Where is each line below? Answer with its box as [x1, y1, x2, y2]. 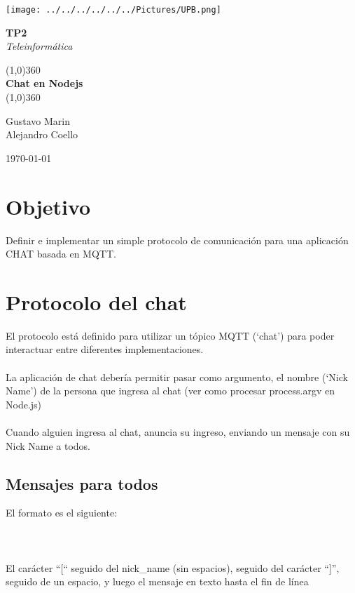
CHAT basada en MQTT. [6, 246, 116, 261]
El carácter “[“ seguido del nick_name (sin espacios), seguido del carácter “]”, [6, 560, 340, 575]
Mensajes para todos [6, 472, 158, 494]
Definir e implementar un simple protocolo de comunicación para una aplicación [6, 232, 349, 247]
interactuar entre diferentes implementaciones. [6, 342, 204, 357]
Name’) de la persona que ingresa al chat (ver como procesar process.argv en [6, 383, 335, 398]
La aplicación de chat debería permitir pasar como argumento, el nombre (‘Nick [6, 369, 348, 384]
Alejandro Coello [6, 127, 78, 142]
